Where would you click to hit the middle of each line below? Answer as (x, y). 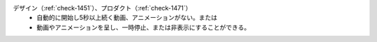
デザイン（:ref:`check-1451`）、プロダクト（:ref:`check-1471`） (102, 8)
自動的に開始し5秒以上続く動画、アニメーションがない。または (127, 18)
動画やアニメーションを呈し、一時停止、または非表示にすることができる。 (143, 27)
